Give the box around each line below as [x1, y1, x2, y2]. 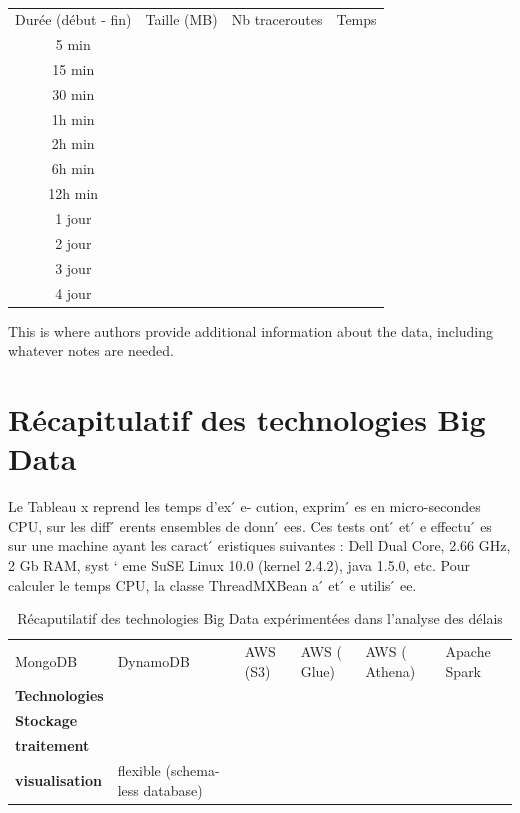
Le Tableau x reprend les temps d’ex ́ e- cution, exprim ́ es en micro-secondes [8, 496, 481, 517]
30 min [52, 83, 95, 104]
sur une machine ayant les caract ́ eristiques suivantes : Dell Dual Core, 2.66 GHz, [8, 535, 511, 556]
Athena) [365, 660, 416, 681]
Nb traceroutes [231, 9, 323, 30]
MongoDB [15, 650, 78, 671]
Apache [445, 640, 491, 661]
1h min [51, 108, 95, 129]
